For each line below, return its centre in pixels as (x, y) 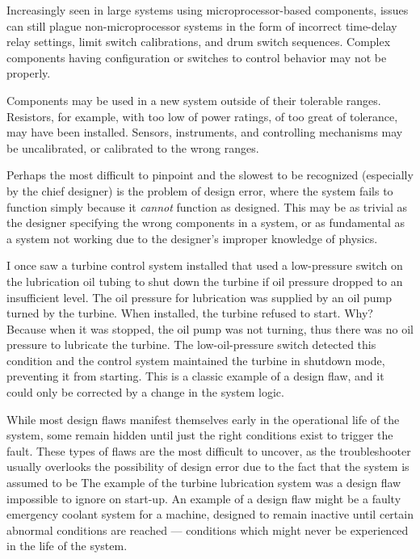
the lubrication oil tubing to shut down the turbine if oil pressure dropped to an (205, 281)
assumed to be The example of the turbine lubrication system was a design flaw (204, 483)
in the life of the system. (67, 546)
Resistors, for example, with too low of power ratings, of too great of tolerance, (202, 116)
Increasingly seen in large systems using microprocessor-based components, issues (208, 10)
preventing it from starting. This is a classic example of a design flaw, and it (195, 376)
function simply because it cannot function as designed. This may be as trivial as (207, 206)
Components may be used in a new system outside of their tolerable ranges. (194, 100)
